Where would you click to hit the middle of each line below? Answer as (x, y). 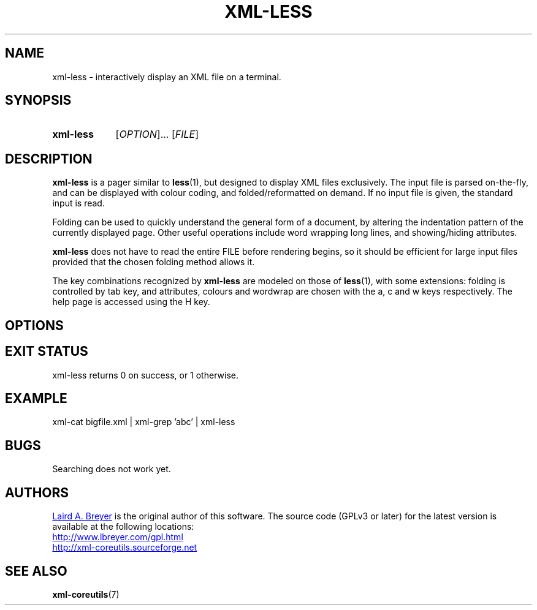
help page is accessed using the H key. (131, 302)
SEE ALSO (36, 571)
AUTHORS (37, 492)
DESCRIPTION (49, 159)
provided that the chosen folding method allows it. (154, 262)
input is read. (78, 203)
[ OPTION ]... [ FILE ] (157, 134)
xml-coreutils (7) (86, 594)
